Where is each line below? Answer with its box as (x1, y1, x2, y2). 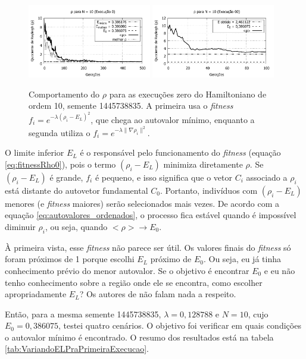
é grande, (49, 171, 83, 183)
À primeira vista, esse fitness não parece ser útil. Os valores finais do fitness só (5, 241, 291, 253)
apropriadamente (5, 288, 67, 300)
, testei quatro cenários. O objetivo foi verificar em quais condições (58, 319, 301, 332)
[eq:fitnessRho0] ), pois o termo (5, 158, 116, 170)
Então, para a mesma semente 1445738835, (5, 307, 161, 320)
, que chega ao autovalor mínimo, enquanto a (90, 113, 255, 125)
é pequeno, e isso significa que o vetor (95, 171, 232, 183)
